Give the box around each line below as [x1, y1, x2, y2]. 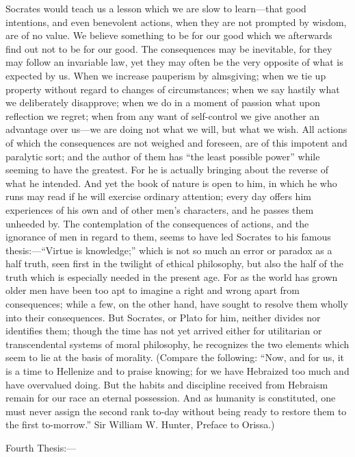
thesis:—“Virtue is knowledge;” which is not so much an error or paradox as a [5, 243, 332, 257]
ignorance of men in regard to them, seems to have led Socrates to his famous [5, 230, 331, 244]
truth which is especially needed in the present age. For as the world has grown [5, 269, 338, 284]
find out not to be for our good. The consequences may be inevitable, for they [5, 41, 332, 55]
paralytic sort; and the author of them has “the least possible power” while [5, 149, 320, 163]
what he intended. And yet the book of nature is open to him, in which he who [5, 175, 337, 190]
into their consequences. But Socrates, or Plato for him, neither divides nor [5, 310, 321, 324]
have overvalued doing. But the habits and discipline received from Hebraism [5, 377, 328, 391]
